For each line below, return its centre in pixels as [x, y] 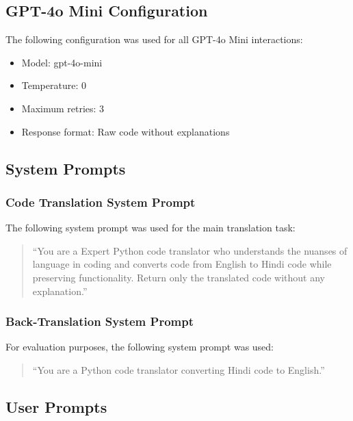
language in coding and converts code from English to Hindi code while [182, 264]
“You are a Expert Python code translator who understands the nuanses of [190, 250]
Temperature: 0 [54, 85]
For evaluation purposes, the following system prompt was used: [140, 347]
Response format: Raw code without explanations [126, 131]
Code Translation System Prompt [101, 202]
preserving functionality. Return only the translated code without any [179, 277]
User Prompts [56, 406]
